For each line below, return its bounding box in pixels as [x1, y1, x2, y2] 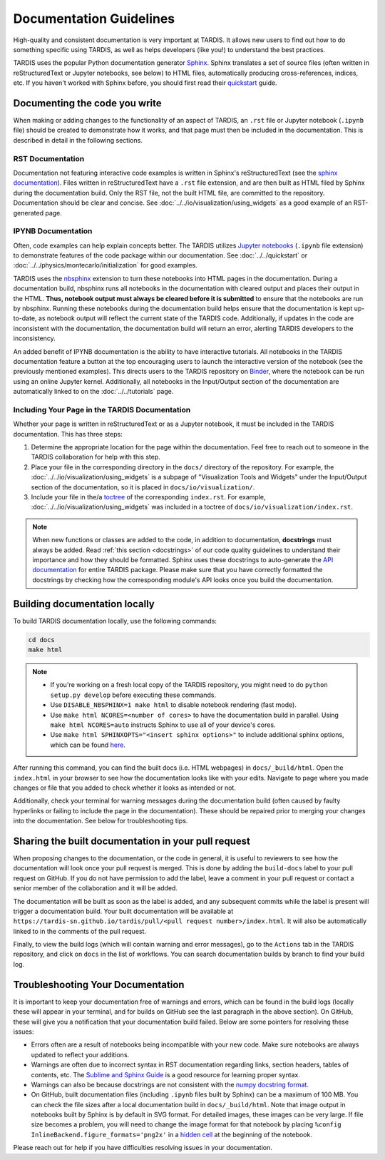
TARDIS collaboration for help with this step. [31, 453, 160, 462]
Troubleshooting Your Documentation [13, 978, 185, 991]
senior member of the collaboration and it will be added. [13, 884, 178, 892]
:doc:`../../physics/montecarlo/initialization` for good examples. [13, 261, 197, 270]
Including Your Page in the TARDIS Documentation [13, 405, 191, 414]
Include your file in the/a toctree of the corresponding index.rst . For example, [31, 492, 266, 501]
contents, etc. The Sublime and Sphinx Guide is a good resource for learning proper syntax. [31, 1070, 301, 1079]
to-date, [13, 314, 37, 322]
